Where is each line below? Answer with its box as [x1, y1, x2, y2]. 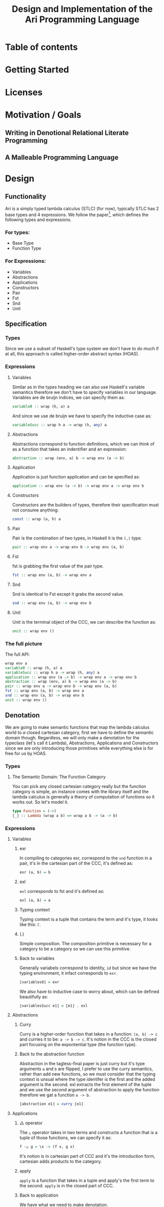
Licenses [5, 87, 43, 98]
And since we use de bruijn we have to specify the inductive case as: [12, 413, 152, 419]
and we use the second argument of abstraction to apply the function [19, 1087, 160, 1093]
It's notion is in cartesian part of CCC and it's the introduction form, [19, 1153, 156, 1159]
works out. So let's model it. [12, 799, 69, 805]
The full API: [5, 651, 30, 657]
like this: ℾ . [19, 921, 41, 927]
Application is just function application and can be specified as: [12, 474, 141, 480]
